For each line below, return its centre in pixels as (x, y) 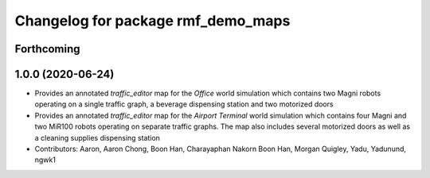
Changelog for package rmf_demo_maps (152, 21)
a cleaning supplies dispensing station (98, 137)
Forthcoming (47, 49)
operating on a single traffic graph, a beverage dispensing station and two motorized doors (184, 104)
